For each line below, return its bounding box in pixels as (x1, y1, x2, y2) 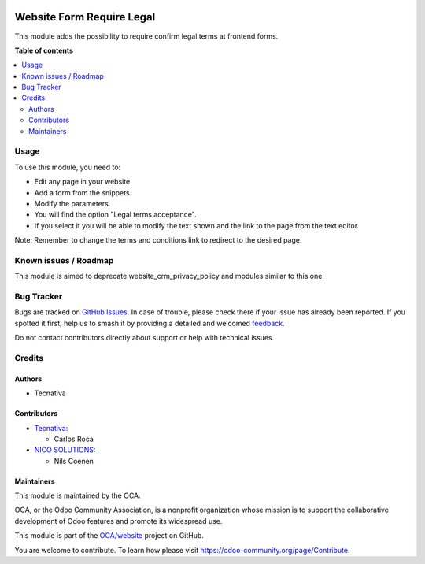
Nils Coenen (54, 456, 94, 466)
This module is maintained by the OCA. (14, 491, 141, 500)
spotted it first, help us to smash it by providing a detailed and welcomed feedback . (14, 318, 285, 328)
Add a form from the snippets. (34, 187, 132, 197)
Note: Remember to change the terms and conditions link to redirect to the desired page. (14, 236, 302, 245)
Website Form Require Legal (14, 10, 156, 24)
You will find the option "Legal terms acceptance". (34, 210, 197, 220)
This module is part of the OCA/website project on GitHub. (14, 531, 205, 540)
